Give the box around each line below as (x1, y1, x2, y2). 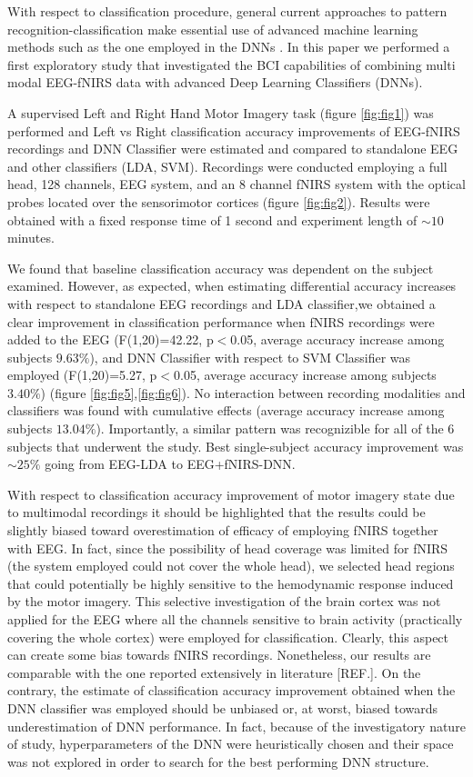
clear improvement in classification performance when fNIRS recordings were (7, 312, 435, 331)
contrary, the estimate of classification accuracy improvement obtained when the (7, 681, 456, 700)
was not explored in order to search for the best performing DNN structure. (7, 752, 429, 771)
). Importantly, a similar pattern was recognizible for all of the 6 (96, 419, 455, 438)
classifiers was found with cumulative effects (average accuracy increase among (7, 401, 445, 420)
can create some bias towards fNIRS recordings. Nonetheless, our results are (7, 645, 431, 664)
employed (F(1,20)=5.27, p (7, 365, 157, 384)
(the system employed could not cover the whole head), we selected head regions (7, 556, 455, 575)
